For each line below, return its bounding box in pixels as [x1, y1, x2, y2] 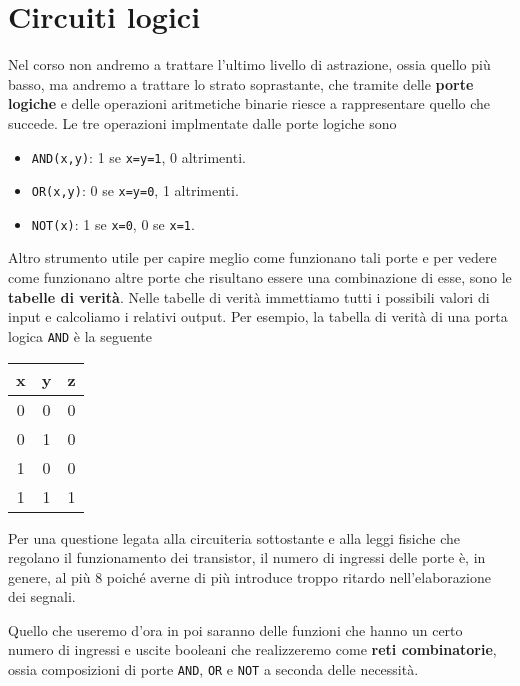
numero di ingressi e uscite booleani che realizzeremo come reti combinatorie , [8, 639, 497, 660]
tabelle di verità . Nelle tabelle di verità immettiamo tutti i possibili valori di [8, 286, 490, 307]
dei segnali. [8, 586, 76, 607]
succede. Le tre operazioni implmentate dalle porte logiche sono [8, 112, 397, 133]
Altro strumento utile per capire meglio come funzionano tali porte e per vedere [8, 247, 497, 268]
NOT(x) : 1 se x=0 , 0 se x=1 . [31, 213, 195, 234]
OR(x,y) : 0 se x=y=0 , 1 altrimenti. [31, 180, 239, 201]
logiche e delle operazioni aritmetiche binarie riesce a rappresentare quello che [8, 93, 491, 114]
